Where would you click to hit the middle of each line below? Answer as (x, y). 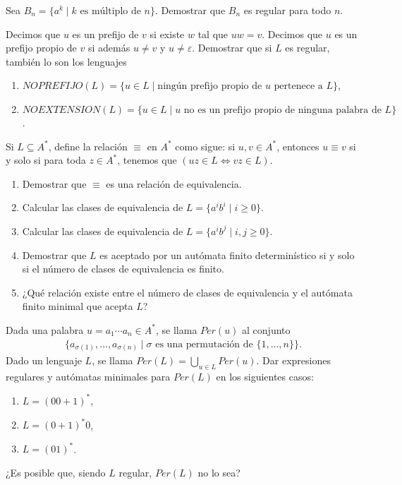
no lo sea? (219, 472)
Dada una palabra (45, 329)
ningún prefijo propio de (210, 86)
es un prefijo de (105, 34)
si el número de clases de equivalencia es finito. (123, 269)
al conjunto (266, 329)
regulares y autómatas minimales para (88, 376)
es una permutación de (204, 344)
